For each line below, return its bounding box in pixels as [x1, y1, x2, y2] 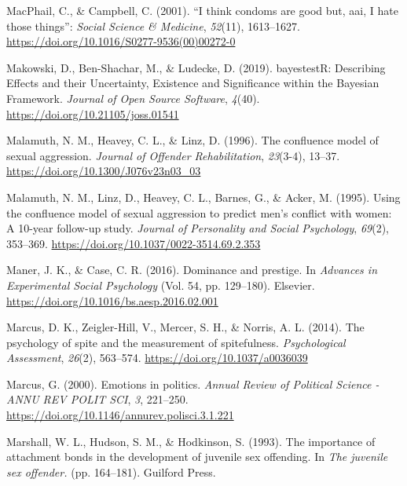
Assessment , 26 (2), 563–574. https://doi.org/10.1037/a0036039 [6, 349, 308, 366]
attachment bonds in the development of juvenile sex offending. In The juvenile [6, 448, 388, 465]
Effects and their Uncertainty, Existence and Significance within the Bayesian [6, 75, 379, 91]
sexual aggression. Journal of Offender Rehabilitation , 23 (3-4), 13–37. [6, 147, 340, 163]
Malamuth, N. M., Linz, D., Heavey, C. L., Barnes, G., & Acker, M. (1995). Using [6, 188, 401, 205]
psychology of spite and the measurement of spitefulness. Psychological [6, 334, 346, 350]
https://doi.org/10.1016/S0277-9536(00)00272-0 [6, 33, 236, 49]
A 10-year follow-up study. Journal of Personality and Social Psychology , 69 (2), [6, 220, 389, 236]
